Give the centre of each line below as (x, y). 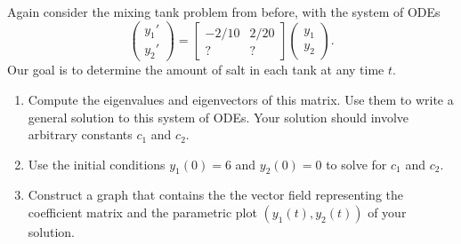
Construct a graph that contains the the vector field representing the (215, 195)
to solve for (356, 164)
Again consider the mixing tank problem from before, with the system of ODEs (224, 12)
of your (387, 213)
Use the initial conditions (97, 164)
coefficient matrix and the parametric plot (142, 213)
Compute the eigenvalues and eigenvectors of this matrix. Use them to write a (241, 99)
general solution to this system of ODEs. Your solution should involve (218, 117)
